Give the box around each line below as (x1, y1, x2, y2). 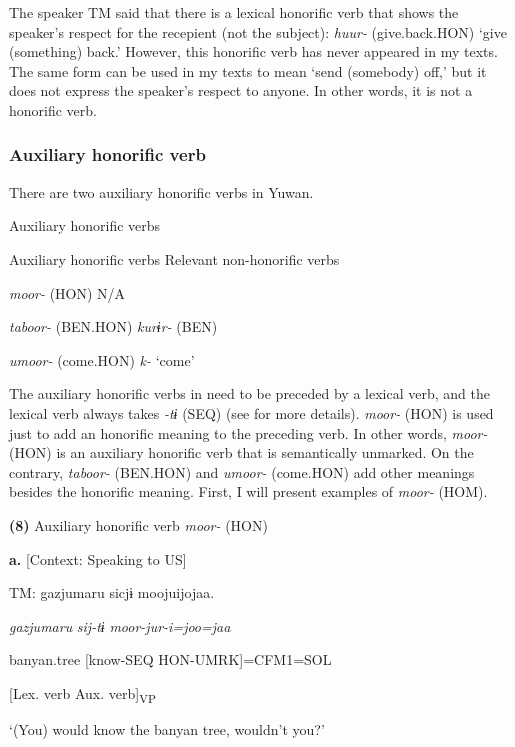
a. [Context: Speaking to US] (9, 548, 187, 569)
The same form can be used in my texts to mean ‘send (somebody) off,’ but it (9, 60, 487, 81)
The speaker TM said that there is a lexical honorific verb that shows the (9, 2, 459, 22)
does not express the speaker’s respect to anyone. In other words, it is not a (9, 80, 473, 101)
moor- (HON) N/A (9, 282, 126, 303)
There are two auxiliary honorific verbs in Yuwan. (9, 181, 314, 202)
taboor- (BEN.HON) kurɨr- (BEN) (9, 316, 218, 337)
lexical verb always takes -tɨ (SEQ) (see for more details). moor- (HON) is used (9, 402, 494, 423)
